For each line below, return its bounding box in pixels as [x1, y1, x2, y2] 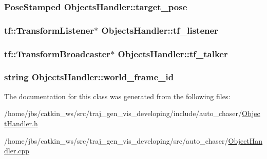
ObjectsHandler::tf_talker [118, 47, 228, 60]
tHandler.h [4, 118, 38, 128]
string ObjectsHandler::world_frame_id [4, 71, 174, 83]
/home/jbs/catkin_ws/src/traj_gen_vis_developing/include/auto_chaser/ [4, 108, 242, 119]
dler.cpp [4, 145, 30, 156]
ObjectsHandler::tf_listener [101, 24, 218, 36]
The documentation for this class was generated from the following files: [4, 90, 231, 101]
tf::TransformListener [4, 24, 94, 36]
